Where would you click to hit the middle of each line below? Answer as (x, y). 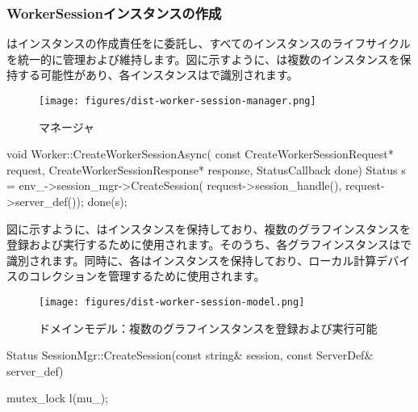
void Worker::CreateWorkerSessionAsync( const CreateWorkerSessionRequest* (200, 154)
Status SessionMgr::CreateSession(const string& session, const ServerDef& (190, 355)
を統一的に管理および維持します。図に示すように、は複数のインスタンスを (203, 59)
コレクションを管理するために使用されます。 (147, 276)
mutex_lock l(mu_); (57, 398)
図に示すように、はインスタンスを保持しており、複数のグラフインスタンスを (209, 228)
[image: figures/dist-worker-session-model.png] (172, 302)
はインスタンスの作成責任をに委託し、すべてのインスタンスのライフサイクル (209, 43)
